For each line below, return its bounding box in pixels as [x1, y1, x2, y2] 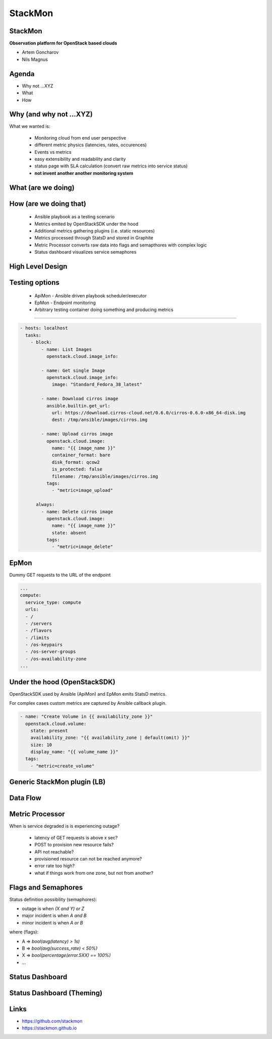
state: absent [51, 530, 87, 535]
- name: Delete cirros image [41, 509, 113, 514]
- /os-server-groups [25, 649, 76, 655]
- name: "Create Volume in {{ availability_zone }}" [20, 714, 153, 719]
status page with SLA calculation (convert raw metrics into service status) [34, 163, 188, 169]
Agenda [9, 70, 35, 78]
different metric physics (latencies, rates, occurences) [34, 142, 147, 148]
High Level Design [9, 262, 67, 271]
